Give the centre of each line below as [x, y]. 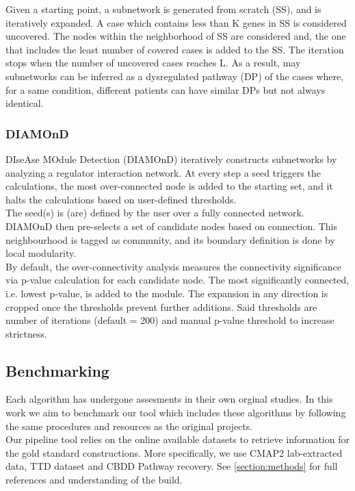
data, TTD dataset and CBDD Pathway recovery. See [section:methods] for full [172, 466]
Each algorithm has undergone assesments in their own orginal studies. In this [169, 399]
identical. [25, 103]
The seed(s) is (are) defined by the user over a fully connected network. [155, 213]
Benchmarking [57, 370]
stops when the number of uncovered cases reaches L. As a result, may [153, 63]
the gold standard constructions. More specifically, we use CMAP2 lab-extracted [174, 452]
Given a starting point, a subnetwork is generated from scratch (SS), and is [163, 9]
